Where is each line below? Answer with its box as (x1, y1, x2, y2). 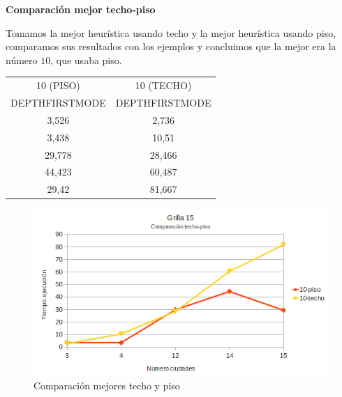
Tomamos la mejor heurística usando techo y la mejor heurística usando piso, (6, 25, 336, 40)
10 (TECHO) (135, 78, 192, 93)
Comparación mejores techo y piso (34, 377, 180, 392)
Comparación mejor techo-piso (6, 2, 156, 16)
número (6, 52, 38, 67)
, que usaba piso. (50, 52, 122, 67)
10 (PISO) (36, 78, 80, 93)
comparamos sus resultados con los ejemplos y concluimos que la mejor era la (6, 39, 336, 54)
